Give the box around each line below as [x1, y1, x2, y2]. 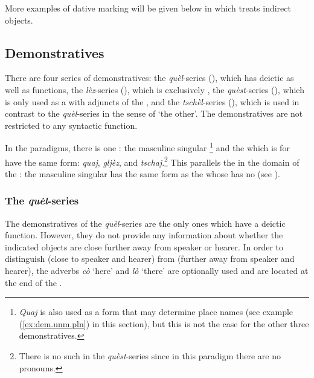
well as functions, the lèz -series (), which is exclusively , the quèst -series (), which [5, 83, 304, 96]
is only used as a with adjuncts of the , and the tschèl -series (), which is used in [5, 95, 300, 108]
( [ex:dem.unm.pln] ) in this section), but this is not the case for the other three [19, 317, 309, 330]
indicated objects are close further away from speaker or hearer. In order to [5, 240, 284, 253]
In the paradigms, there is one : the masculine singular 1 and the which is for [5, 140, 290, 154]
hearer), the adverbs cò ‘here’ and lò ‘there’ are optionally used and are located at [5, 264, 309, 277]
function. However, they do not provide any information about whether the [5, 229, 283, 241]
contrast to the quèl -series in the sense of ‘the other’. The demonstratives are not [5, 107, 303, 120]
